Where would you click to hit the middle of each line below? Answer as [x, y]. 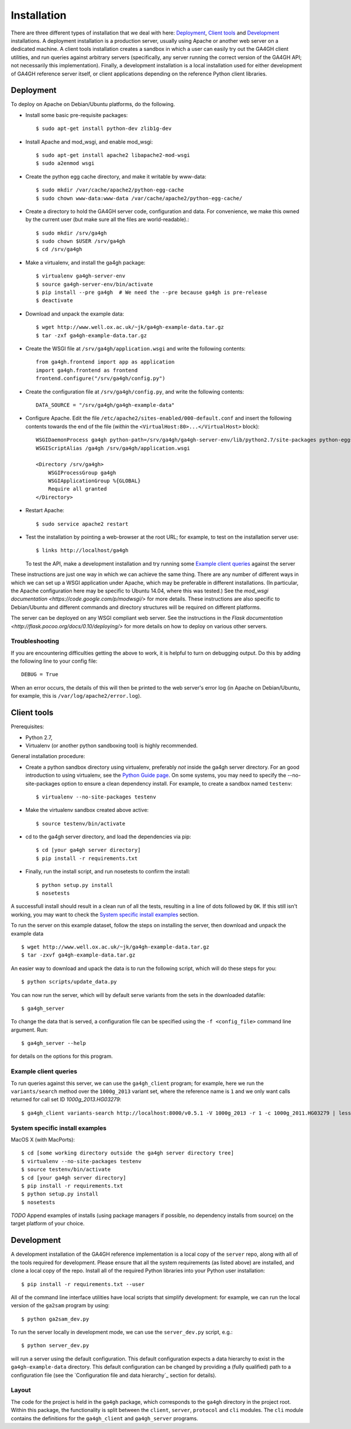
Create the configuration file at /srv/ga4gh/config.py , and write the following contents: [135, 392]
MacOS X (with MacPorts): [43, 1139]
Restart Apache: [45, 510]
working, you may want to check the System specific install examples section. [105, 914]
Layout [21, 1390]
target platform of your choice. [48, 1224]
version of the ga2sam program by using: [60, 1305]
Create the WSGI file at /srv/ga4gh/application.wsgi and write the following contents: [135, 349]
